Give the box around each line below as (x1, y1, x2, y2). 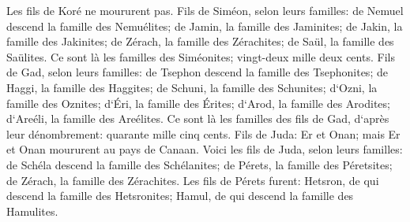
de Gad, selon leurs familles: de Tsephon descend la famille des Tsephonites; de (6, 64, 388, 80)
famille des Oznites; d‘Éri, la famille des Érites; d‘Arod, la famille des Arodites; (6, 94, 390, 111)
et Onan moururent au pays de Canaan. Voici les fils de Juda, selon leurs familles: (6, 141, 403, 157)
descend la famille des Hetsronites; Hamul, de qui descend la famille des (6, 187, 354, 204)
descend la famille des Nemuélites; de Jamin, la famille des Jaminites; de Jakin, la (6, 17, 403, 34)
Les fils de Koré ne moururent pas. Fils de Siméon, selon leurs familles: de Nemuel (6, 2, 404, 18)
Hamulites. (6, 202, 58, 219)
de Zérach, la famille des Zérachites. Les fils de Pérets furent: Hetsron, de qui (6, 172, 379, 188)
